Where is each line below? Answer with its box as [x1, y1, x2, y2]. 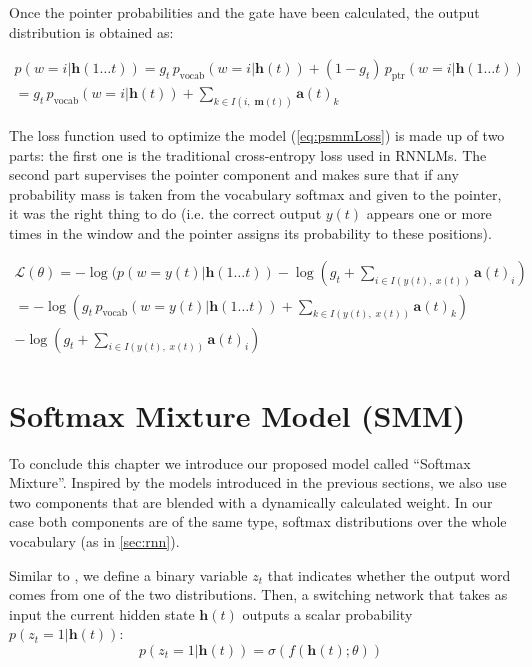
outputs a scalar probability [242, 603, 413, 624]
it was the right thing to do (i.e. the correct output [9, 203, 322, 224]
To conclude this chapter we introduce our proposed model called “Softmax [9, 452, 471, 473]
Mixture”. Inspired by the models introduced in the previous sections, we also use [9, 472, 507, 493]
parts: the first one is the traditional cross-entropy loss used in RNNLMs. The [9, 144, 487, 165]
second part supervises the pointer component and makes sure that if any [9, 164, 459, 185]
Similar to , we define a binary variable [9, 564, 248, 585]
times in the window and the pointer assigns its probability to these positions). [9, 222, 492, 243]
